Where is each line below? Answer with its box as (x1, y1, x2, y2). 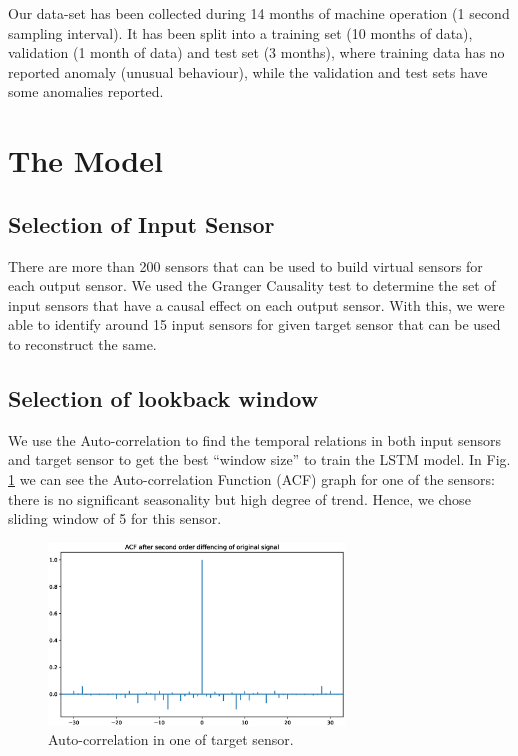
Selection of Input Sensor (8, 208, 275, 239)
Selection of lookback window (8, 382, 319, 413)
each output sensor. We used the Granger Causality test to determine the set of (8, 275, 496, 296)
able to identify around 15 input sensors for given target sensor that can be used (8, 314, 501, 335)
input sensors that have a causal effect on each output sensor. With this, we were (8, 294, 505, 315)
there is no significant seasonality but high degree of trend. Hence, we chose (8, 488, 471, 509)
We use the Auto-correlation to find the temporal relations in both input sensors (8, 429, 501, 450)
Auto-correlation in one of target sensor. (48, 729, 294, 750)
